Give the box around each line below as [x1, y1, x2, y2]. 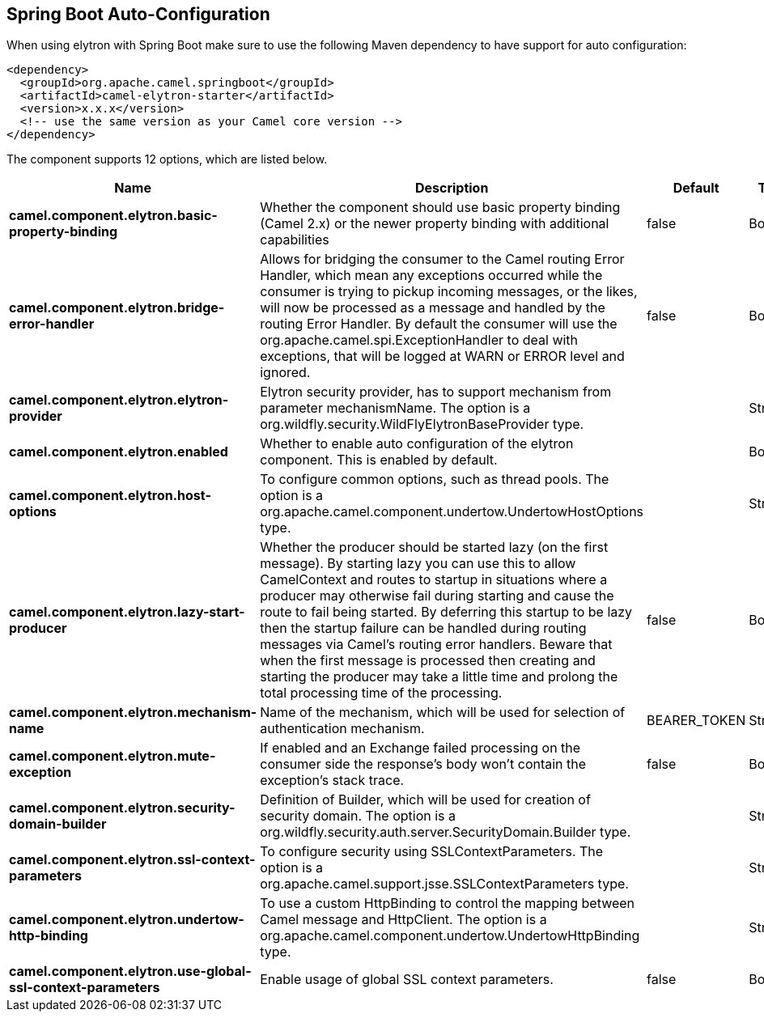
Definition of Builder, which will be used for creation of [260, 791, 591, 808]
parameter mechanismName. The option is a [260, 400, 531, 417]
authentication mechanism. [260, 720, 425, 737]
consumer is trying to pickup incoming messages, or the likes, [260, 283, 638, 300]
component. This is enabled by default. [260, 452, 498, 469]
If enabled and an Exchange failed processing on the [260, 740, 581, 757]
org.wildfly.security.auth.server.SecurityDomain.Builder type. [260, 824, 631, 841]
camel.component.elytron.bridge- [9, 299, 225, 316]
